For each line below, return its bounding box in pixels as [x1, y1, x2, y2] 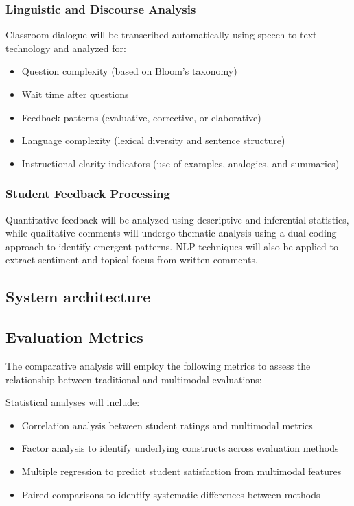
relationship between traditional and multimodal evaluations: [5, 372, 262, 386]
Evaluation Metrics [5, 326, 143, 348]
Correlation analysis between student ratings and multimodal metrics [21, 418, 313, 432]
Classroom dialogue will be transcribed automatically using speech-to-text [5, 27, 317, 42]
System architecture [5, 286, 151, 307]
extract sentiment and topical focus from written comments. [5, 252, 258, 267]
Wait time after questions [21, 87, 129, 101]
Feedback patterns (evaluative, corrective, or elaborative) [21, 110, 261, 124]
